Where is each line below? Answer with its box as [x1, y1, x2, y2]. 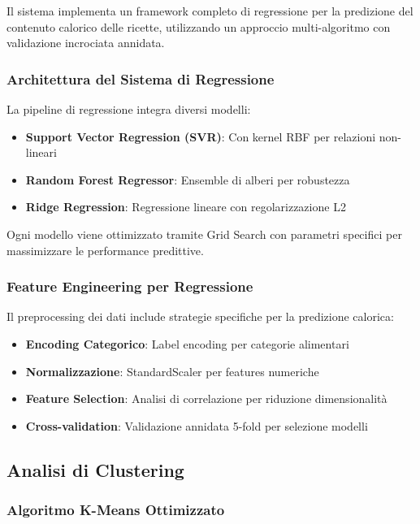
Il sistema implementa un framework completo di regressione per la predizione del [6, 2, 414, 19]
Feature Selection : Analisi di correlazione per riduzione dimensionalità [25, 390, 388, 407]
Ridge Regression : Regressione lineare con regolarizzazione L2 [25, 198, 346, 215]
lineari [25, 144, 57, 161]
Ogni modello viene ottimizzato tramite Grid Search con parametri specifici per [6, 225, 402, 242]
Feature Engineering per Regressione [6, 276, 253, 297]
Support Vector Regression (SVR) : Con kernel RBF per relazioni [25, 128, 376, 145]
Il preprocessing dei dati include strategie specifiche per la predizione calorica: [6, 308, 394, 325]
